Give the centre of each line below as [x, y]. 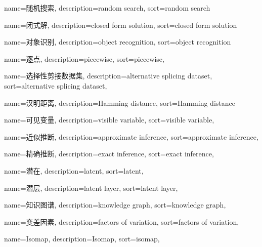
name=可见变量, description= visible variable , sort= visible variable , [109, 120]
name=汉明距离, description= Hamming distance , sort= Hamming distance [120, 102]
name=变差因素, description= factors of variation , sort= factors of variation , [122, 221]
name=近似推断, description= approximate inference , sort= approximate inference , [131, 136]
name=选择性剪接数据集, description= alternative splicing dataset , [108, 76]
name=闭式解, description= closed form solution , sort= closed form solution [121, 25]
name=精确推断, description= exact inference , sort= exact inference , [109, 154]
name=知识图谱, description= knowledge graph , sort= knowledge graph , [115, 205]
